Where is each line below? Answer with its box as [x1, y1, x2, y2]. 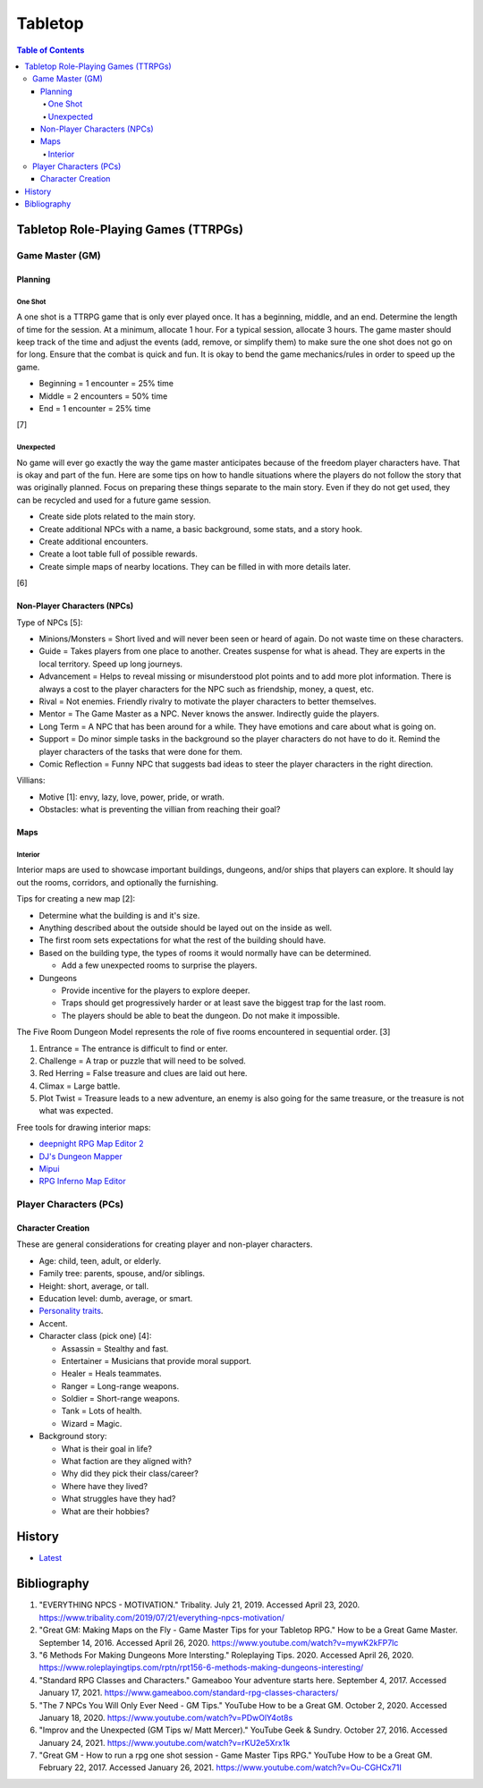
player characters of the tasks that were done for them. [38, 746, 243, 757]
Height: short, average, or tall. [38, 1280, 149, 1292]
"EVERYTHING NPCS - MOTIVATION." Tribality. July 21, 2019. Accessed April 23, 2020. [38, 1599, 360, 1610]
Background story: [38, 1431, 107, 1442]
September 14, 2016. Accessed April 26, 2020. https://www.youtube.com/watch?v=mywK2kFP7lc [38, 1637, 399, 1648]
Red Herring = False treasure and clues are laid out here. [38, 1068, 248, 1079]
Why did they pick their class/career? [61, 1468, 199, 1479]
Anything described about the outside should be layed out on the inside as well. [38, 922, 333, 933]
